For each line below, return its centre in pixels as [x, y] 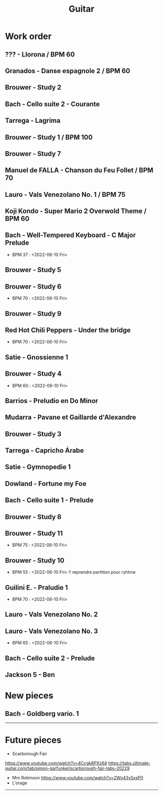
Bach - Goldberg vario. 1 [42, 713]
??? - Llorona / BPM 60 [40, 54]
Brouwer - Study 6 [33, 286]
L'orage [20, 783]
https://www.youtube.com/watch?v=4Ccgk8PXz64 [56, 763]
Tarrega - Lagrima [33, 121]
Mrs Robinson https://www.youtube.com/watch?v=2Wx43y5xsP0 [78, 778]
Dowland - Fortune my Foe [46, 484]
